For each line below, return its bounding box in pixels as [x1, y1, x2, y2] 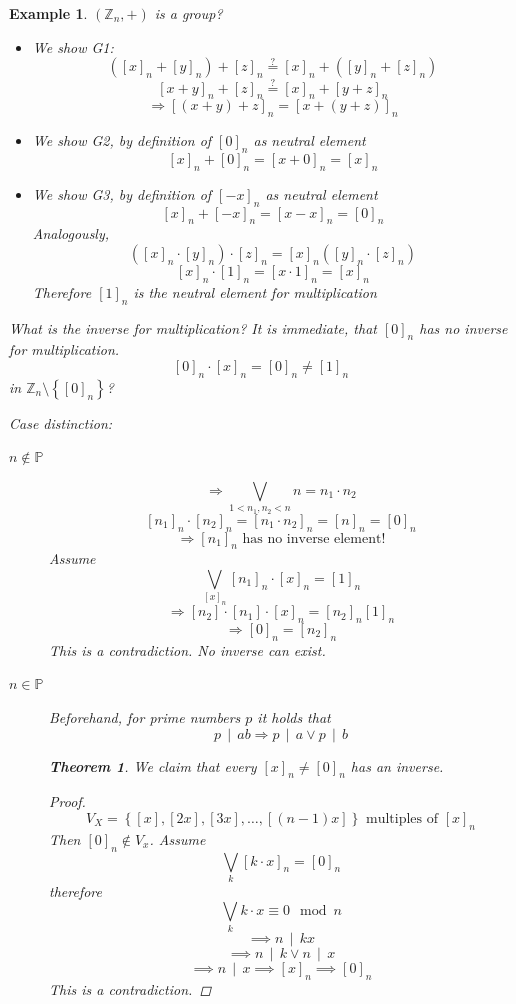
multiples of [365, 811, 438, 826]
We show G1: [32, 36, 114, 57]
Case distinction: [9, 412, 113, 433]
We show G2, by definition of [32, 130, 212, 151]
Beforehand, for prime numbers [49, 706, 241, 727]
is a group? [154, 3, 223, 23]
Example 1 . [9, 3, 88, 23]
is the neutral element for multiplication [133, 281, 377, 302]
